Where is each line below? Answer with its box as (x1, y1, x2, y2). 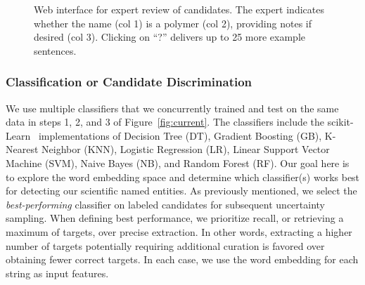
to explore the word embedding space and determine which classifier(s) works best (6, 169, 360, 184)
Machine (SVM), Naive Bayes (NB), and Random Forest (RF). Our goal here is (6, 155, 350, 170)
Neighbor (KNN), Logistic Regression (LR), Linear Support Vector (41, 142, 330, 157)
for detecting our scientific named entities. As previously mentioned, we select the (6, 183, 357, 198)
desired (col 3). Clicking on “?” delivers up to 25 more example (34, 29, 306, 44)
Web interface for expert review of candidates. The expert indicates (34, 2, 324, 16)
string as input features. (6, 265, 109, 280)
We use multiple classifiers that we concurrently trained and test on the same (6, 100, 339, 115)
